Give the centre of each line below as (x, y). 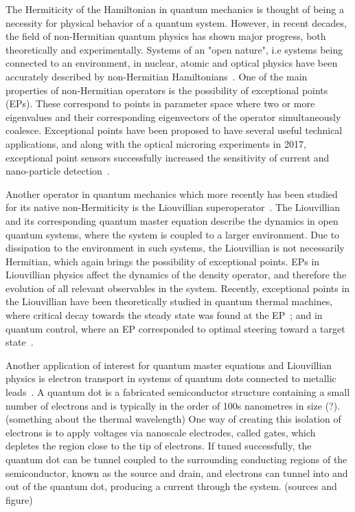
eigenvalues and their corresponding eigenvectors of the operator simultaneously (173, 116)
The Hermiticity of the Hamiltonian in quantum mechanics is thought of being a (175, 9)
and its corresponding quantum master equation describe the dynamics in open (172, 220)
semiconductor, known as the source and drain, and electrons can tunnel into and (177, 472)
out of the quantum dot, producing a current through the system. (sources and (171, 486)
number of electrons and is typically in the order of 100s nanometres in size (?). (173, 405)
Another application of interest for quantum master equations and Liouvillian (169, 365)
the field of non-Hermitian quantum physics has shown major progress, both (166, 36)
